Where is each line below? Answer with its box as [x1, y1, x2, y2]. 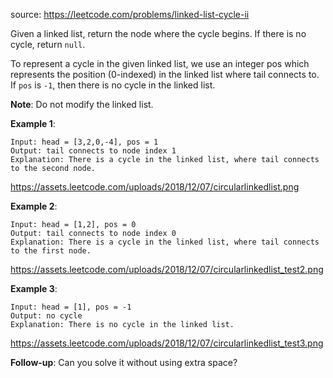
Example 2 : [10, 200, 58, 212]
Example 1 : [10, 118, 56, 129]
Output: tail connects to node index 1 [10, 146, 177, 156]
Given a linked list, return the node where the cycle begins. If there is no [10, 28, 307, 39]
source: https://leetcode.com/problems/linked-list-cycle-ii [10, 9, 250, 20]
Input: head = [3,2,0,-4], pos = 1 [10, 137, 159, 147]
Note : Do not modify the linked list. [10, 99, 154, 110]
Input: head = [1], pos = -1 [10, 302, 132, 312]
